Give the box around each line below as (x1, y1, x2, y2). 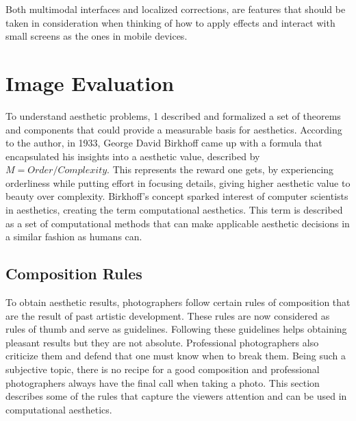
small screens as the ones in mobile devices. (5, 29, 188, 43)
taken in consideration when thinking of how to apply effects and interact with (5, 15, 335, 29)
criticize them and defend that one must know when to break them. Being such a (5, 348, 346, 363)
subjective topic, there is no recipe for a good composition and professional (5, 362, 320, 377)
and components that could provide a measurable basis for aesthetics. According (5, 122, 342, 136)
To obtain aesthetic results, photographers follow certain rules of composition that (5, 295, 351, 309)
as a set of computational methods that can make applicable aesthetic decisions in (5, 216, 350, 230)
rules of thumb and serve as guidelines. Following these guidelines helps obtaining (5, 322, 347, 336)
